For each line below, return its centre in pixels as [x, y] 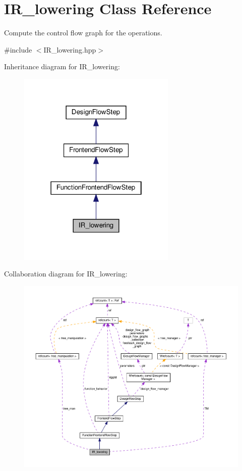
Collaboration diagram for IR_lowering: [66, 274]
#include [18, 49]
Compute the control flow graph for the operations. [83, 33]
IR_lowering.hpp [70, 49]
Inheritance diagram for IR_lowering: [62, 66]
